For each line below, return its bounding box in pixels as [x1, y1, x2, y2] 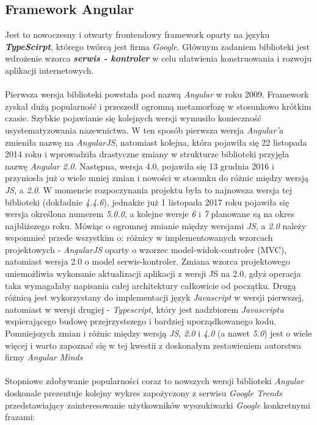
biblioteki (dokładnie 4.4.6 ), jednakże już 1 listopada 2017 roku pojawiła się [5, 195, 290, 208]
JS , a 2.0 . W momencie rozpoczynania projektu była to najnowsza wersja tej [5, 183, 293, 196]
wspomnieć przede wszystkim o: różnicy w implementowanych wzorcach [5, 231, 273, 244]
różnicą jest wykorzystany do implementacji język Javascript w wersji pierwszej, [5, 291, 304, 304]
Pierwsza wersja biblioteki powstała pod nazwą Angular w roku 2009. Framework [5, 88, 309, 101]
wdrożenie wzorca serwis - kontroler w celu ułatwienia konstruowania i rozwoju [5, 52, 312, 65]
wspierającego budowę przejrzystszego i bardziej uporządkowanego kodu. [5, 315, 277, 327]
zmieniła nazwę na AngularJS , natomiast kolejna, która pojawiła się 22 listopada [5, 135, 307, 148]
